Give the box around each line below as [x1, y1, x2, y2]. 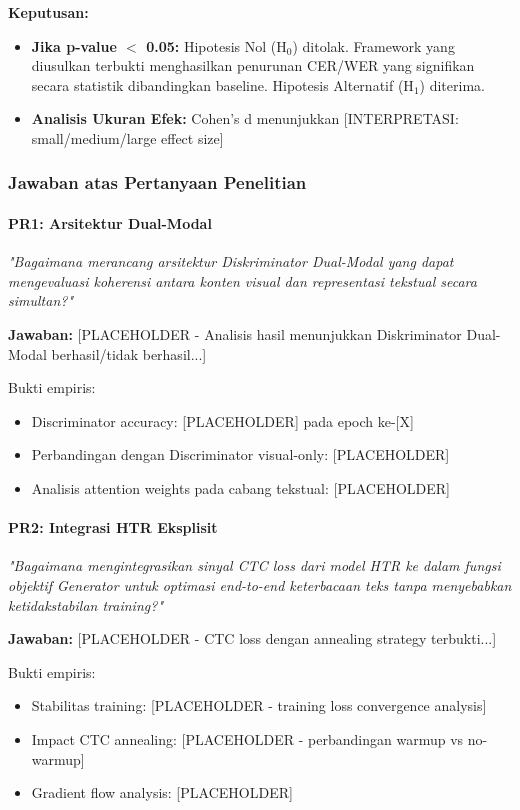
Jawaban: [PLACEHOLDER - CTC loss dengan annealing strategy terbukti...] [8, 628, 497, 649]
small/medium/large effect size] [31, 127, 224, 148]
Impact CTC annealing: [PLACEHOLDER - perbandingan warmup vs [31, 728, 464, 749]
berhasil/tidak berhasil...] [51, 343, 207, 364]
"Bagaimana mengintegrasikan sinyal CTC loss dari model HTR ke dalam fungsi [8, 555, 501, 576]
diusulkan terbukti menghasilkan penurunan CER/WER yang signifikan [31, 55, 475, 76]
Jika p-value [31, 35, 117, 56]
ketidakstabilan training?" [8, 594, 163, 615]
